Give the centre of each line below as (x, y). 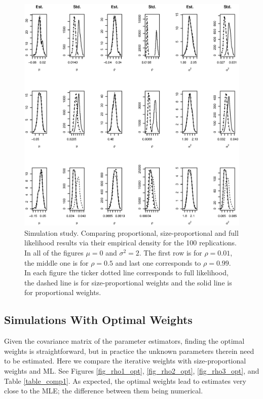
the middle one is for (57, 262)
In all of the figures (54, 253)
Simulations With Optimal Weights (98, 320)
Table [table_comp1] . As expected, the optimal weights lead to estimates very (125, 380)
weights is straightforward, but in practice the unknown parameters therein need (129, 351)
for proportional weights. (63, 292)
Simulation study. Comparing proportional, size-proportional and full (131, 232)
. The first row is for (171, 253)
